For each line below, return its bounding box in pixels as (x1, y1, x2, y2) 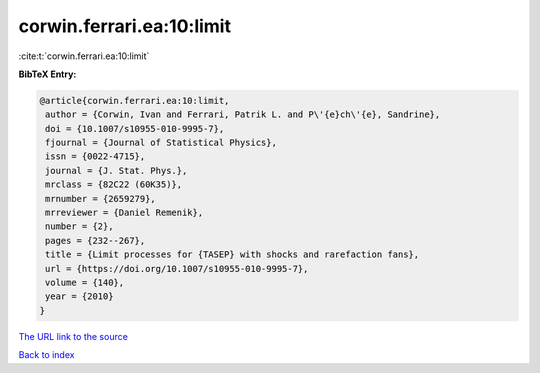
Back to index (18, 349, 75, 361)
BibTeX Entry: (18, 68, 77, 80)
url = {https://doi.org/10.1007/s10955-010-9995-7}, (45, 263, 309, 274)
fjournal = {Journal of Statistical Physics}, (45, 137, 277, 149)
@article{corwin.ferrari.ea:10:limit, (39, 95, 230, 106)
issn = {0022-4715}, (45, 151, 146, 162)
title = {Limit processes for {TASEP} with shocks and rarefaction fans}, (45, 249, 420, 260)
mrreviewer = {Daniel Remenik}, (45, 207, 204, 219)
